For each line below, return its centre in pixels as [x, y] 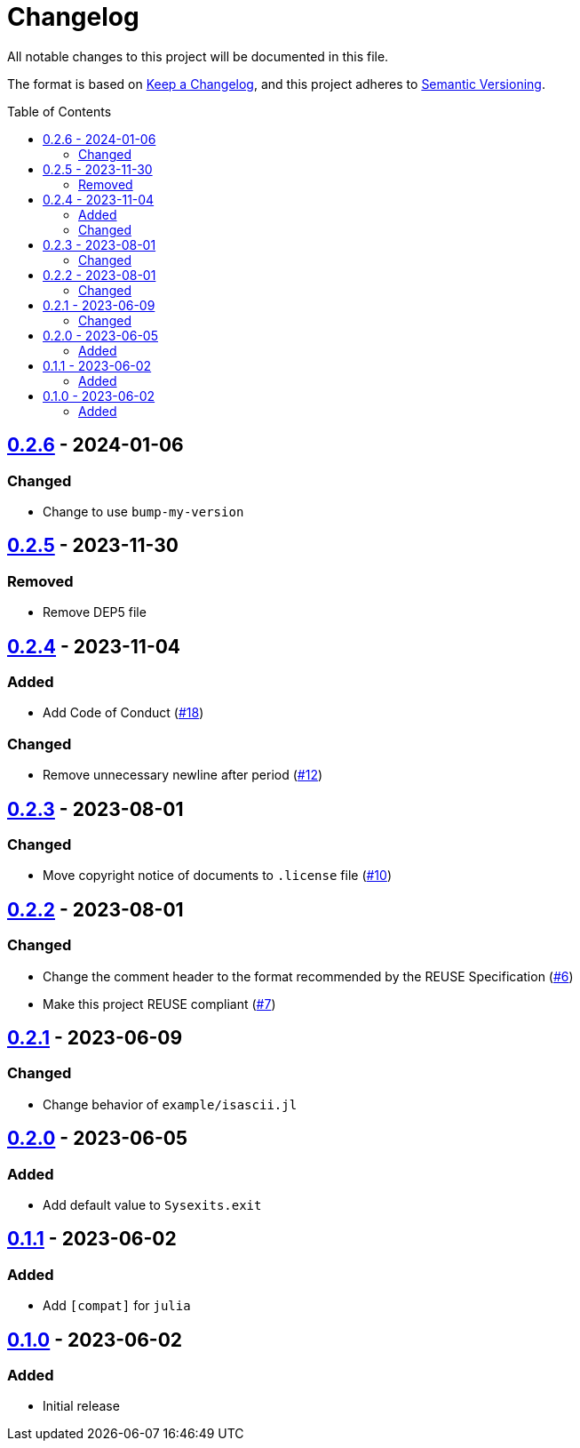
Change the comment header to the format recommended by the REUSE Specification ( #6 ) [308, 976]
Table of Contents [60, 111]
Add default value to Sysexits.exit [152, 1205]
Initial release [81, 1406]
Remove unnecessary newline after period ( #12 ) [183, 775]
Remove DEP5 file [95, 612]
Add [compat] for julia [117, 1306]
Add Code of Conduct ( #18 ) [123, 713]
